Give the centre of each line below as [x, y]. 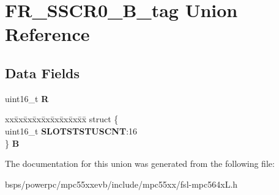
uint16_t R [27, 98]
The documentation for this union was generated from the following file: [140, 164]
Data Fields [43, 72]
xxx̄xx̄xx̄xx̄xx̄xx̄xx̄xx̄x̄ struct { [62, 119]
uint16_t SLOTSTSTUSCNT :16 [71, 131]
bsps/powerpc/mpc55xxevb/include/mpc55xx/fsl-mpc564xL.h [121, 184]
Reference [47, 34]
